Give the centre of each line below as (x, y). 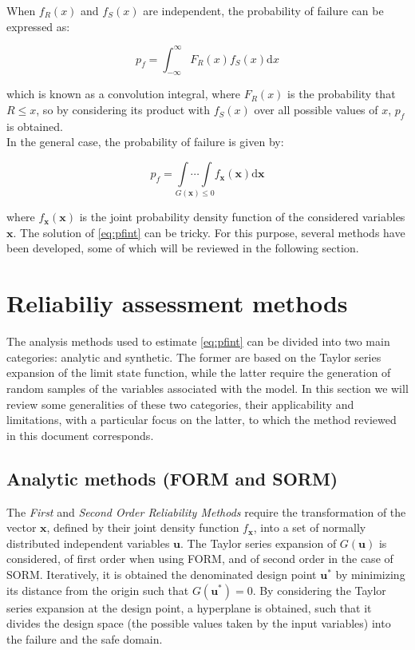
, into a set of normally (310, 527)
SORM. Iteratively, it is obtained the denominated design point (162, 574)
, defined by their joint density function (143, 527)
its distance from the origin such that (98, 590)
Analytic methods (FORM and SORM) (172, 478)
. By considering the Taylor (319, 590)
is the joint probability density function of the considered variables (242, 217)
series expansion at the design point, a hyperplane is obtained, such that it (189, 607)
